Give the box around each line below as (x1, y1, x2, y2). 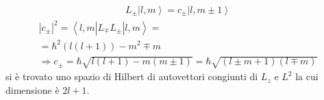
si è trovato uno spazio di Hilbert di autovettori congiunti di (5, 69, 258, 84)
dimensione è (5, 82, 60, 97)
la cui (295, 69, 319, 84)
